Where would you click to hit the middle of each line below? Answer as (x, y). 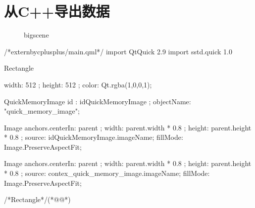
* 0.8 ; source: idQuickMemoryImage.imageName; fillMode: (94, 137)
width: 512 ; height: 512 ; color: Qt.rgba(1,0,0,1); (78, 84)
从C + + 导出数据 (57, 11)
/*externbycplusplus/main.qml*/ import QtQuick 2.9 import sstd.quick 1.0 (118, 51)
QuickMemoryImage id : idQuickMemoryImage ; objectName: (98, 101)
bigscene (36, 35)
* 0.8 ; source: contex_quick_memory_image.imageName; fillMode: (107, 173)
